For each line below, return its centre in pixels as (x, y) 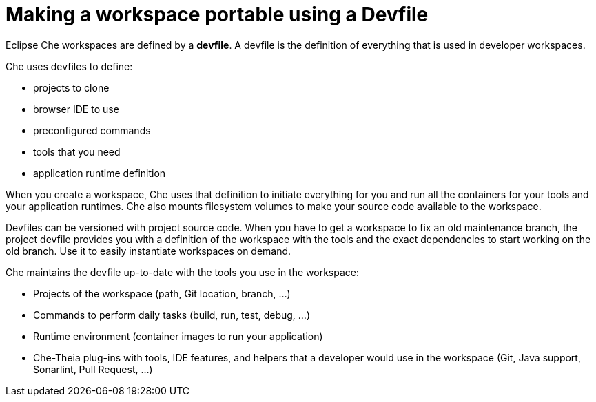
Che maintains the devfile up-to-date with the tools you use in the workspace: (182, 272)
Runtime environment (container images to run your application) (178, 336)
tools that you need (77, 151)
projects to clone (71, 87)
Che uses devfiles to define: (69, 66)
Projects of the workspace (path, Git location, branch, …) (162, 293)
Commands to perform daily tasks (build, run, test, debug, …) (172, 315)
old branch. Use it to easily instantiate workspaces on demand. (148, 251)
